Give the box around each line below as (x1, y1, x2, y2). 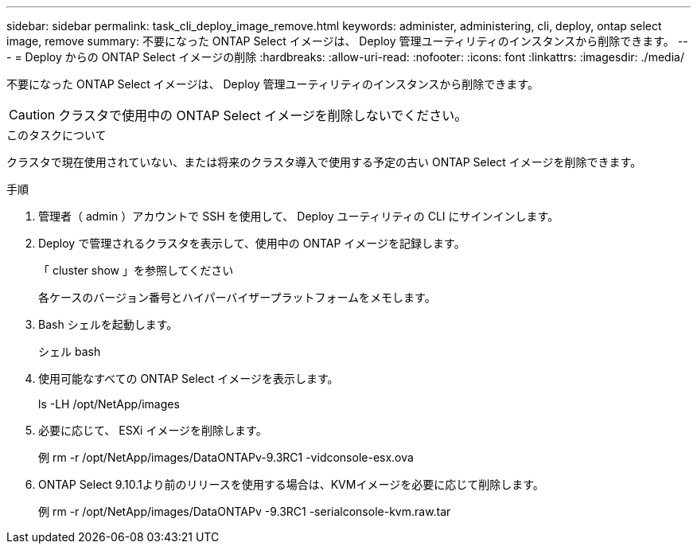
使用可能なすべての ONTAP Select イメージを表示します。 (38, 372, 339, 385)
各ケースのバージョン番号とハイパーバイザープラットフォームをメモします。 (38, 291, 436, 304)
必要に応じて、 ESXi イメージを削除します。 (38, 423, 267, 437)
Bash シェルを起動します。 (38, 318, 178, 331)
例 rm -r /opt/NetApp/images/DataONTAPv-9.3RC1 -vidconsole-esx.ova (38, 451, 414, 464)
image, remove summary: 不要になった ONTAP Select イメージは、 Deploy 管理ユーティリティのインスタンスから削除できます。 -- (6, 34, 688, 48)
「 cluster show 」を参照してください (38, 263, 234, 277)
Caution (9, 107, 56, 123)
